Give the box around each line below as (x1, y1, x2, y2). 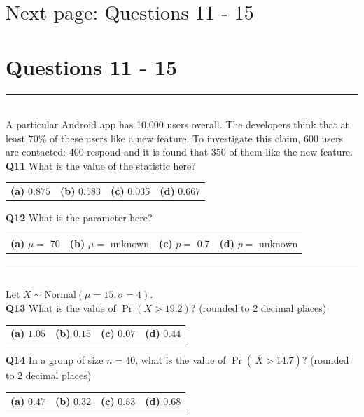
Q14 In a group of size (6, 353, 104, 367)
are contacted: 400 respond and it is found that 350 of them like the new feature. (6, 144, 353, 159)
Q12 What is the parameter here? (6, 210, 153, 225)
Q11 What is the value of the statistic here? (6, 158, 196, 172)
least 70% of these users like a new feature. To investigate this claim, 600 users (6, 130, 344, 145)
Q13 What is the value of (6, 300, 116, 315)
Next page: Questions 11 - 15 (6, 4, 254, 24)
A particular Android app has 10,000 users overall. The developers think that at (6, 117, 349, 132)
